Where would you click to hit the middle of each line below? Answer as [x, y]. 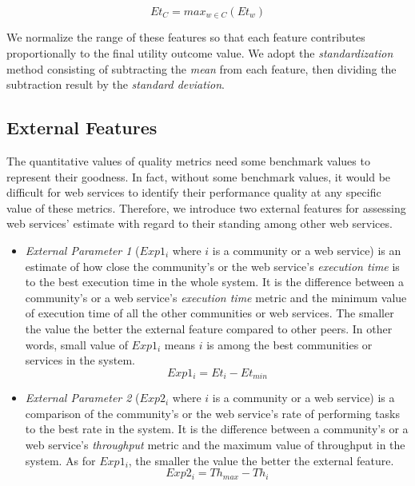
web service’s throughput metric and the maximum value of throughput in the [215, 444]
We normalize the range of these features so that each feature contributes [186, 37]
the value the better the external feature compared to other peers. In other [209, 328]
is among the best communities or [289, 344]
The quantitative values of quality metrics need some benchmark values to [188, 161]
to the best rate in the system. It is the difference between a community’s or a [217, 429]
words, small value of [76, 344]
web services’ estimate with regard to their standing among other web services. [200, 223]
